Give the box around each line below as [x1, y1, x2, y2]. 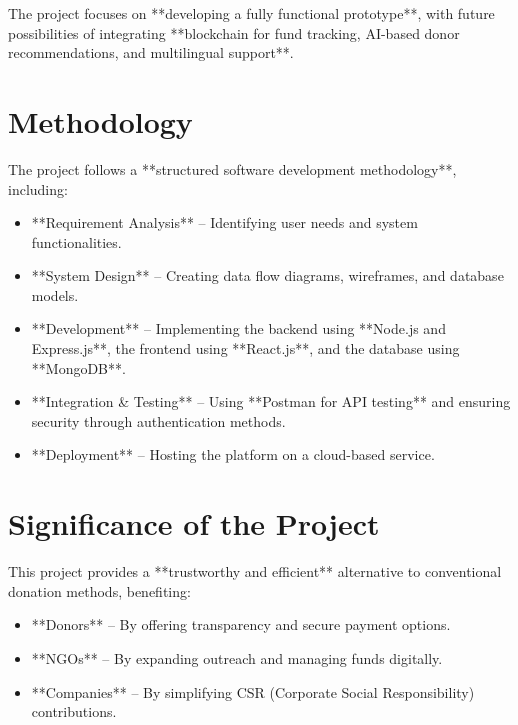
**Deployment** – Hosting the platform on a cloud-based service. [31, 444, 435, 465]
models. [31, 284, 79, 305]
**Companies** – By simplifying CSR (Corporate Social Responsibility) [31, 681, 475, 702]
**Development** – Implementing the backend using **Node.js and [31, 318, 446, 339]
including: [8, 178, 68, 199]
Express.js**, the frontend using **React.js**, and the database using [31, 338, 460, 359]
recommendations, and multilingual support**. [8, 42, 294, 63]
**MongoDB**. [31, 357, 126, 378]
